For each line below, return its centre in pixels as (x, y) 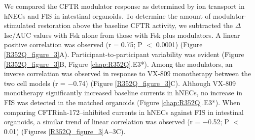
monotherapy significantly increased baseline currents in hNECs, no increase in (123, 93)
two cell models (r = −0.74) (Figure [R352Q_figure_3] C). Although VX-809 (120, 83)
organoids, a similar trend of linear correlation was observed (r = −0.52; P (117, 122)
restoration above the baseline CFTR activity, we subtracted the (135, 25)
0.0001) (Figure (179, 44)
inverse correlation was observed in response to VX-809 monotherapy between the (127, 73)
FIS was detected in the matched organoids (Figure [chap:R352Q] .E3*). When (122, 102)
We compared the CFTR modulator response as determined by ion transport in (124, 6)
